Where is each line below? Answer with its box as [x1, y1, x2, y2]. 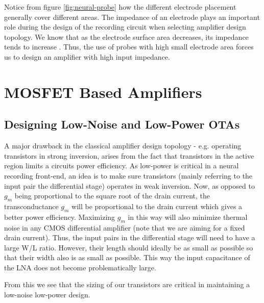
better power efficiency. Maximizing [4, 211, 115, 222]
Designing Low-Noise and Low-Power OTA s [4, 116, 240, 132]
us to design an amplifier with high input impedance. [4, 51, 170, 62]
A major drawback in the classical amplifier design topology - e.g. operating [4, 140, 242, 151]
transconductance [4, 200, 59, 211]
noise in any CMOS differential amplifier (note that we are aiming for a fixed [4, 222, 245, 233]
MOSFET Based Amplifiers [4, 81, 202, 102]
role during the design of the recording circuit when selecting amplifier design [4, 21, 246, 32]
